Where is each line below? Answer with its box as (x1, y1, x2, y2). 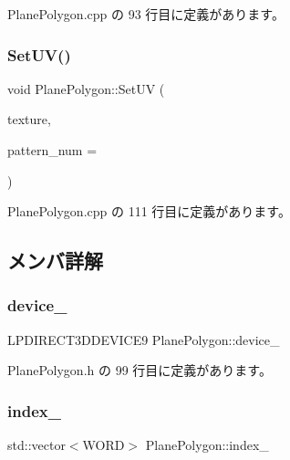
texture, (7, 110, 51, 129)
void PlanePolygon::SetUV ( (7, 78, 165, 98)
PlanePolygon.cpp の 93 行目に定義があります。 (7, 5, 285, 23)
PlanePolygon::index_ (145, 435, 269, 455)
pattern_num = (7, 141, 98, 159)
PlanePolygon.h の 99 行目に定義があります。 (7, 361, 272, 380)
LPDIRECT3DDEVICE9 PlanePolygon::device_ (7, 329, 280, 349)
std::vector (7, 435, 66, 455)
